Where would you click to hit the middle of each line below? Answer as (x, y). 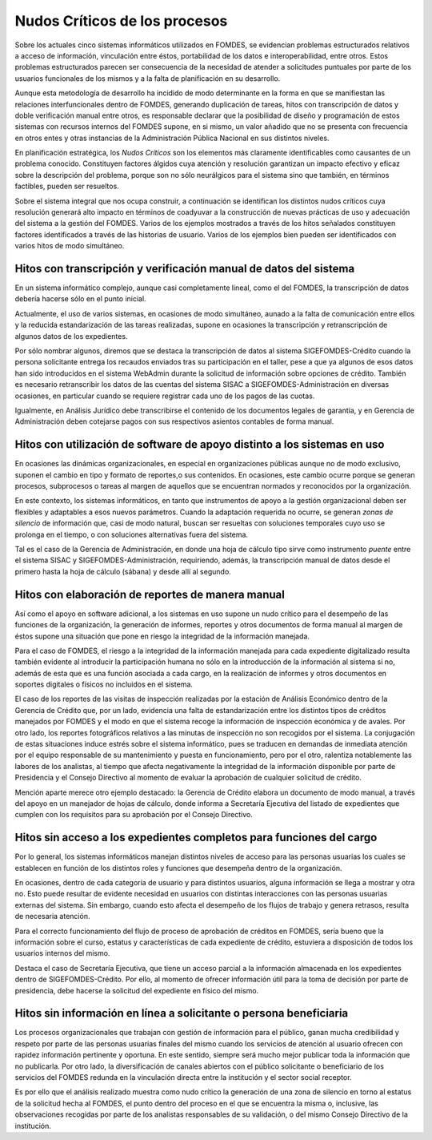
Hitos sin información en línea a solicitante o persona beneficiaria (182, 1013)
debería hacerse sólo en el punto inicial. (81, 299)
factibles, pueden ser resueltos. (67, 186)
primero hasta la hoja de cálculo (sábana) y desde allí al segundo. (123, 571)
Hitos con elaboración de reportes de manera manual (150, 594)
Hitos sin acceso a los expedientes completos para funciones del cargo (196, 838)
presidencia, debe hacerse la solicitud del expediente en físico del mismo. (137, 990)
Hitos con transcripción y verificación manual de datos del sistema (185, 269)
